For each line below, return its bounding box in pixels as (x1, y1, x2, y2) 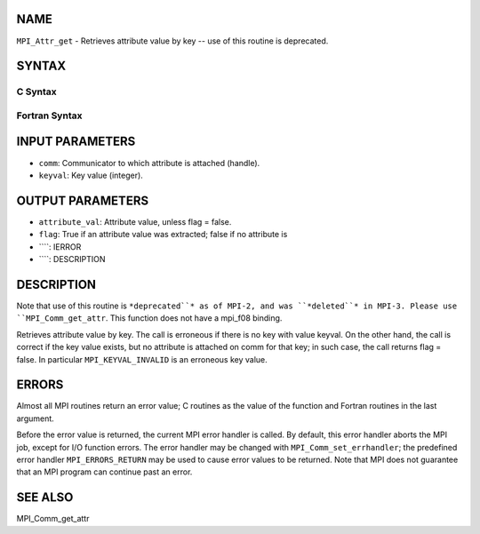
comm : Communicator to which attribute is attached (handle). (38, 157, 260, 168)
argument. (16, 413, 55, 424)
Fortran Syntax (16, 109, 83, 122)
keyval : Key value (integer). (38, 170, 144, 180)
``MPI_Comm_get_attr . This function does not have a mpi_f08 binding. (16, 313, 283, 323)
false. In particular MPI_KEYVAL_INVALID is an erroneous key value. (16, 354, 268, 364)
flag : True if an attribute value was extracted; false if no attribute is (38, 229, 288, 240)
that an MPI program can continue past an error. (16, 466, 193, 477)
